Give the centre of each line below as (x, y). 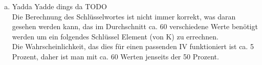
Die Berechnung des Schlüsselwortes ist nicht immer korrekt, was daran (124, 16)
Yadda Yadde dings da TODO (59, 6)
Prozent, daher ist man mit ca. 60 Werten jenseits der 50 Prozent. (115, 56)
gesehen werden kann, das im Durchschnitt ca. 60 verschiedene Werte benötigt (135, 26)
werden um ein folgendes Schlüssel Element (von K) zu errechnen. (115, 36)
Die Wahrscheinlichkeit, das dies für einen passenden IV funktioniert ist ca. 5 (133, 46)
